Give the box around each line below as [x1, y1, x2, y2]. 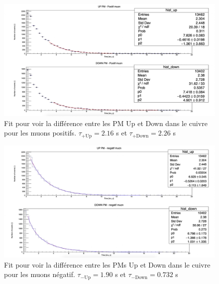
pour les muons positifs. [4, 128, 77, 138]
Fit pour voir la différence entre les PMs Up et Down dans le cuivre [4, 259, 211, 270]
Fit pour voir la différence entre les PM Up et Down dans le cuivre [4, 118, 208, 128]
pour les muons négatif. [4, 269, 75, 280]
